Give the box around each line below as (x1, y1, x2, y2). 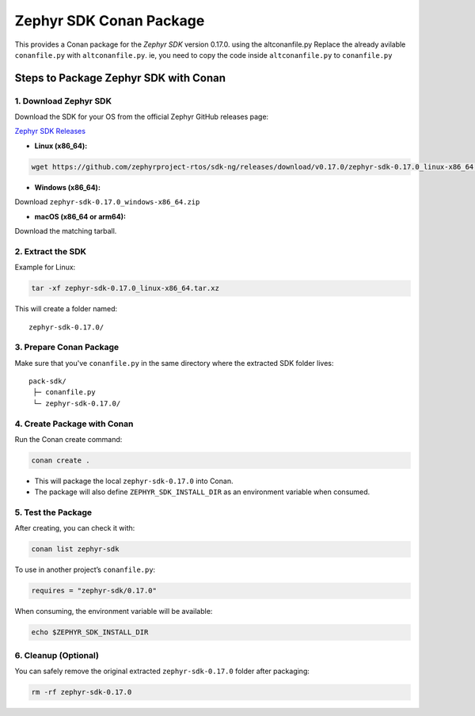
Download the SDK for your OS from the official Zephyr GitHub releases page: (14, 112, 269, 122)
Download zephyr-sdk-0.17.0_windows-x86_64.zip (14, 197, 200, 207)
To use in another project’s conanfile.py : (14, 565, 156, 574)
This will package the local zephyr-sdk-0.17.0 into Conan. (34, 476, 234, 486)
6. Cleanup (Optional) (14, 649, 99, 661)
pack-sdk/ (28, 377, 66, 386)
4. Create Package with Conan (14, 418, 134, 429)
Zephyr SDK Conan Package (14, 12, 205, 29)
